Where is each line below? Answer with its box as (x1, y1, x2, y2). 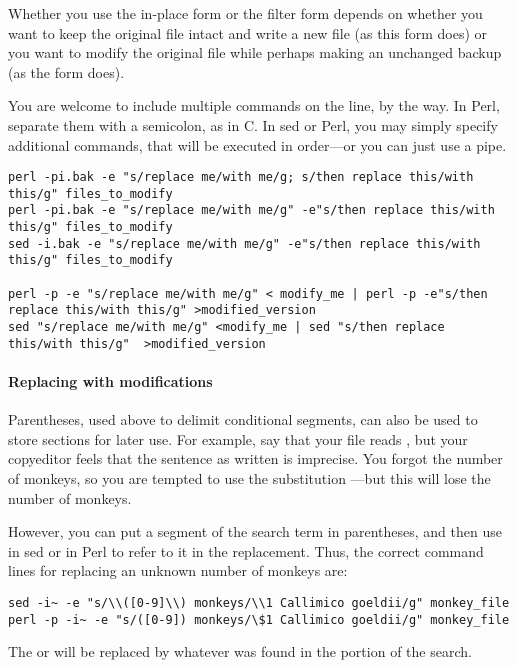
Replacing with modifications (8, 370, 213, 391)
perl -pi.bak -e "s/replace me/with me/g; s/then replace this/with (8, 170, 474, 185)
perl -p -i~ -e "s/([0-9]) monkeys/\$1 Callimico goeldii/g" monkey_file (8, 612, 510, 627)
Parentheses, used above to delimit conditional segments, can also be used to (8, 409, 478, 430)
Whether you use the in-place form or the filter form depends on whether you (8, 3, 483, 23)
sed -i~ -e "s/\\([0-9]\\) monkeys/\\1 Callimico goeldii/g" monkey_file (8, 595, 510, 610)
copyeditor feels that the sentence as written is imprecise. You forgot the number (8, 448, 503, 469)
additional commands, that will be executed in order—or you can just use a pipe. (8, 134, 507, 155)
